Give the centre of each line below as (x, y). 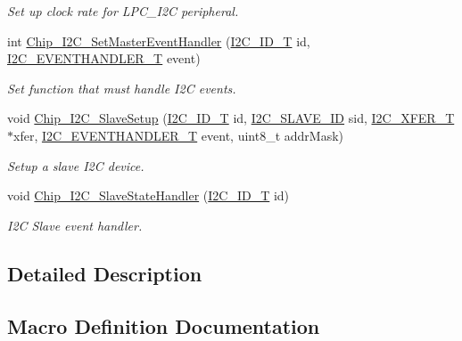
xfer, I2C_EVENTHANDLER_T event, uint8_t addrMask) (179, 135)
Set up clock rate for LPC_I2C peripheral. (123, 11)
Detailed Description (105, 273)
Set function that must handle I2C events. (122, 88)
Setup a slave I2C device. (76, 165)
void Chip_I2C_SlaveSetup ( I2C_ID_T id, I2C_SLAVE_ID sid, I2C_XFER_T (231, 118)
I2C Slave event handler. (75, 225)
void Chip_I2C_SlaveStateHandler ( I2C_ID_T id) (148, 195)
